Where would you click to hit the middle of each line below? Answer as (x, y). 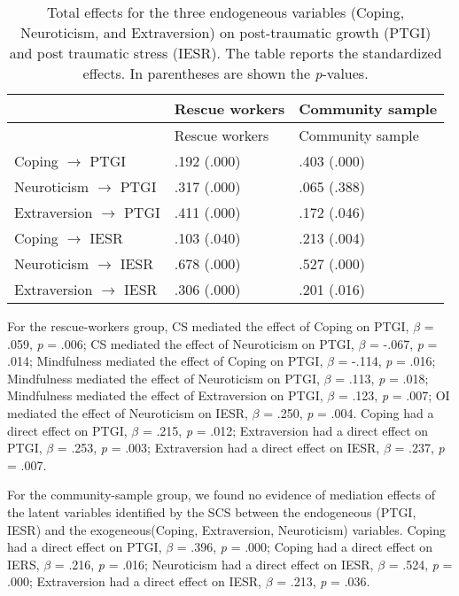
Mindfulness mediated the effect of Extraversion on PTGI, (165, 395)
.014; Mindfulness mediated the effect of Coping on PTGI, (165, 361)
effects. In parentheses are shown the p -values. (226, 73)
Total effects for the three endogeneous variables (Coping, (226, 12)
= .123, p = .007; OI (394, 395)
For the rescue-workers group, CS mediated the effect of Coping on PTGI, (208, 326)
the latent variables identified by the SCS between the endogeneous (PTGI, (212, 511)
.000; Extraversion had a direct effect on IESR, (134, 581)
